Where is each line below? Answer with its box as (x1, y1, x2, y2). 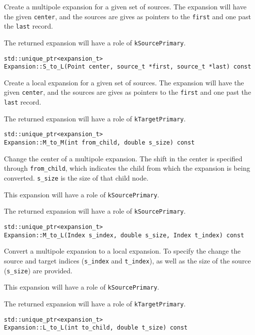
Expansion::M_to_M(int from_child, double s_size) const (4, 139, 195, 147)
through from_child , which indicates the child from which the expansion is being (4, 163, 250, 173)
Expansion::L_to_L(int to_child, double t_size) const (4, 324, 188, 332)
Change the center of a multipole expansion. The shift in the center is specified (4, 153, 243, 163)
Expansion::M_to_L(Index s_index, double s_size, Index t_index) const (4, 231, 244, 239)
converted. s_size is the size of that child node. (4, 173, 148, 183)
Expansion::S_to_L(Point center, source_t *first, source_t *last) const (4, 63, 252, 71)
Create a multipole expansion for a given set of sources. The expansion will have (4, 1, 247, 11)
